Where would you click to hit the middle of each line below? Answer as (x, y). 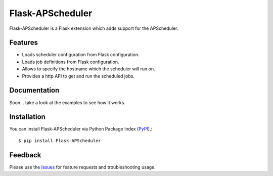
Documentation (34, 90)
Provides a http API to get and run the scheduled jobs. (78, 76)
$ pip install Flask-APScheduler (60, 141)
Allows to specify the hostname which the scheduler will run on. (88, 69)
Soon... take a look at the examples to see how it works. (67, 102)
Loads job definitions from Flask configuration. (71, 62)
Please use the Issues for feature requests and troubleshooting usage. (83, 167)
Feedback (25, 155)
